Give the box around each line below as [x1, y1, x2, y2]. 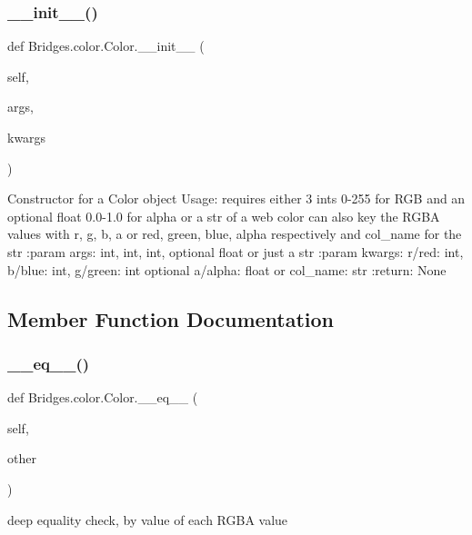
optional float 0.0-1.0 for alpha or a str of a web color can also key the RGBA [7, 206, 440, 225]
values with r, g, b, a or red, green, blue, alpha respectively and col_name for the [7, 224, 462, 243]
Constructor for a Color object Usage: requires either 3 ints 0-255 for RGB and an [7, 189, 466, 208]
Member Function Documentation [7, 304, 335, 332]
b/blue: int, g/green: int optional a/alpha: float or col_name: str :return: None [7, 260, 447, 279]
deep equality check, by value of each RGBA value [7, 510, 288, 529]
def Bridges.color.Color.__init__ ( [7, 36, 205, 55]
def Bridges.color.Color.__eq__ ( [7, 388, 198, 407]
